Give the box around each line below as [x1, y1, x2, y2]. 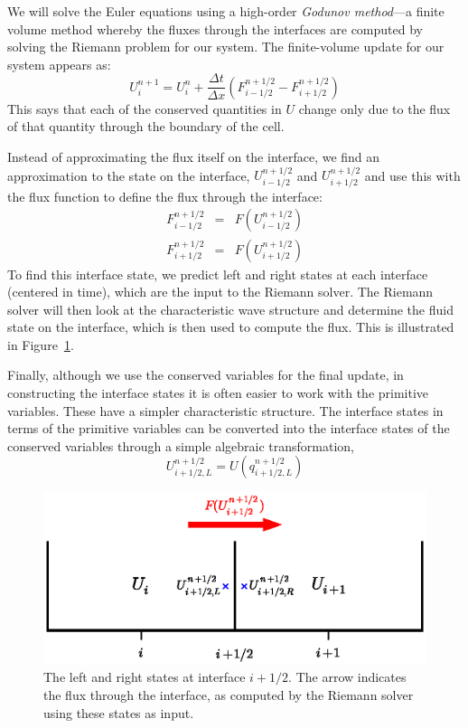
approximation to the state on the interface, [7, 165, 250, 184]
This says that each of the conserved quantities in [7, 99, 282, 118]
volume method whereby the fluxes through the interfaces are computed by [7, 19, 423, 38]
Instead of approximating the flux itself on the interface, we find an [7, 147, 380, 166]
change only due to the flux [298, 99, 451, 118]
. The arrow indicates [288, 667, 407, 686]
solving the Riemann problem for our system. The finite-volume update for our [7, 37, 445, 56]
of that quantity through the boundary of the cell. [7, 117, 285, 136]
